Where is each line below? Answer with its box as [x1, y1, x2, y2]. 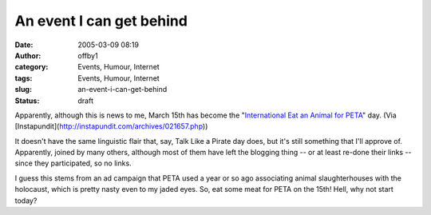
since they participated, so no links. [14, 158, 132, 168]
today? [14, 196, 38, 205]
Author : [14, 50, 42, 60]
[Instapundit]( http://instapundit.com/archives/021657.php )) [14, 121, 208, 131]
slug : [14, 85, 32, 94]
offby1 [77, 50, 99, 60]
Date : [14, 40, 34, 50]
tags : [14, 73, 33, 83]
